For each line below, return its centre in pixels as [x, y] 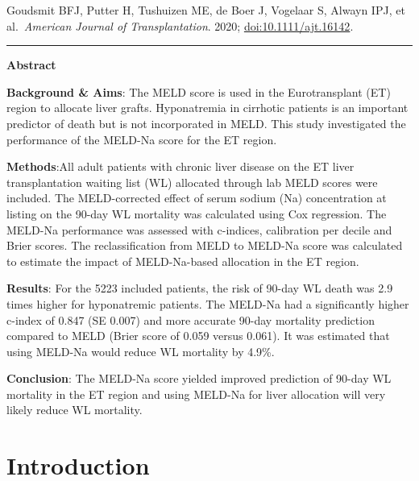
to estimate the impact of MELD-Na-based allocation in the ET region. [183, 261]
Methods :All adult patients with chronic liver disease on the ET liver [180, 166]
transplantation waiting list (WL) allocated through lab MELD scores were [192, 182]
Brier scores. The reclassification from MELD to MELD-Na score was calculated [205, 245]
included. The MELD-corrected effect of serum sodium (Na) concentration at [197, 198]
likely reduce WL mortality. [75, 410]
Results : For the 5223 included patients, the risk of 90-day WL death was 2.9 [200, 288]
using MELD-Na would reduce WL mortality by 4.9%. [141, 351]
